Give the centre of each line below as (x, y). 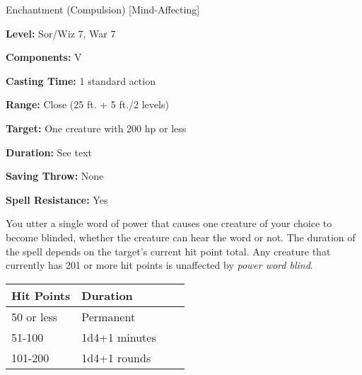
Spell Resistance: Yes (57, 199)
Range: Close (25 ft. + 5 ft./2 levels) (87, 104)
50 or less (35, 316)
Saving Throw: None (55, 176)
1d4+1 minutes (119, 337)
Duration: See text (49, 152)
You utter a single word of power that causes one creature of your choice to (169, 223)
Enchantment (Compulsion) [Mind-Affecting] (103, 9)
